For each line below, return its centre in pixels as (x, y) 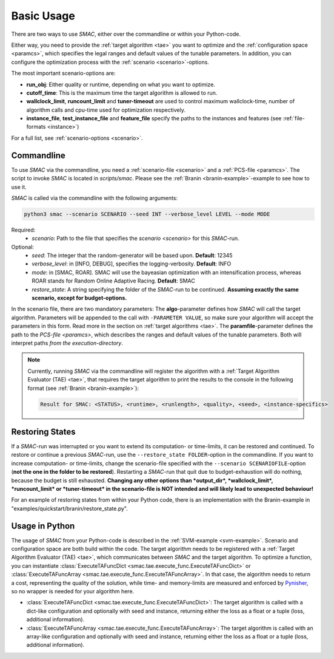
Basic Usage (43, 16)
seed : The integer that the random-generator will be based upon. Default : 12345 (132, 256)
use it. (19, 187)
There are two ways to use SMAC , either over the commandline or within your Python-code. (126, 34)
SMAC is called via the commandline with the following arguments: (95, 198)
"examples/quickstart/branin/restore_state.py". (70, 508)
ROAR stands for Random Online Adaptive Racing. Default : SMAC (113, 281)
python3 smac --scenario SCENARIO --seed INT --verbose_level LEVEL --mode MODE (147, 214)
